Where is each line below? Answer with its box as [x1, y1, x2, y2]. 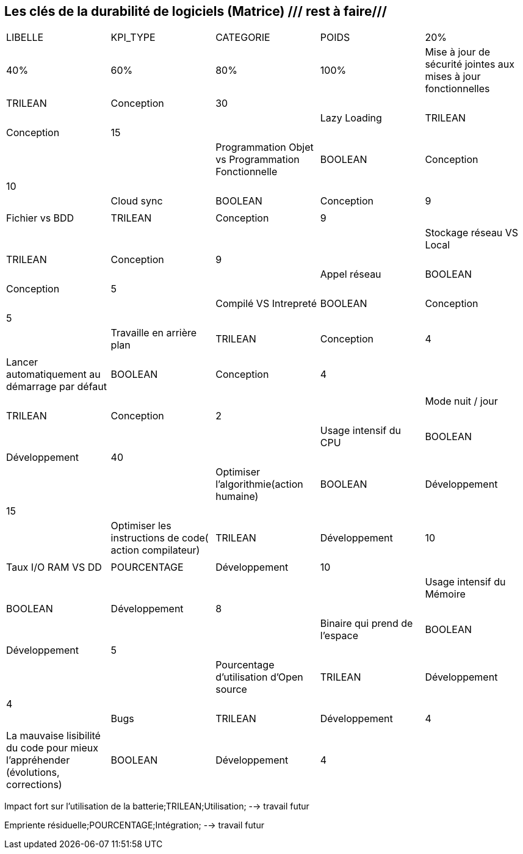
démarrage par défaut [6, 380, 107, 393]
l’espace [320, 629, 359, 642]
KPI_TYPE [110, 31, 156, 44]
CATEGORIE [215, 31, 270, 44]
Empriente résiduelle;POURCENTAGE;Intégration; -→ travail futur [4, 820, 264, 831]
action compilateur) [110, 544, 200, 557]
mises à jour [425, 70, 481, 83]
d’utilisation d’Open [215, 671, 303, 684]
